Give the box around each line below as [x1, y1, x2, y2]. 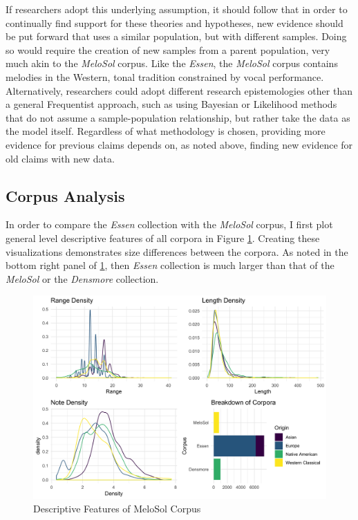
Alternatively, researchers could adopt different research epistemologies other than [6, 83, 352, 98]
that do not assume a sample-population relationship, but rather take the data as [6, 110, 350, 124]
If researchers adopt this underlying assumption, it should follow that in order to [6, 2, 348, 16]
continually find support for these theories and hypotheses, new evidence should [6, 15, 343, 30]
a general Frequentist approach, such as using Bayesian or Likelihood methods [6, 97, 337, 111]
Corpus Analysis [6, 185, 125, 206]
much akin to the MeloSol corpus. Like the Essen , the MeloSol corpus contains [6, 56, 338, 71]
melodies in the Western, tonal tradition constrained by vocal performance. [6, 69, 324, 84]
